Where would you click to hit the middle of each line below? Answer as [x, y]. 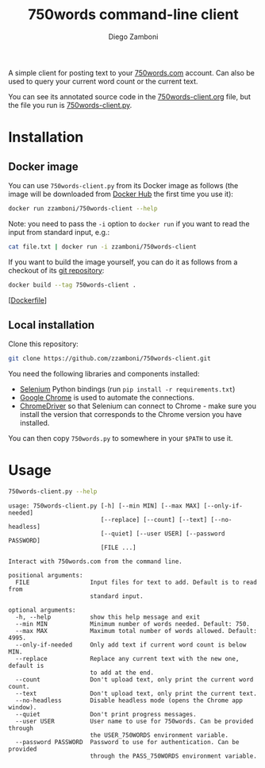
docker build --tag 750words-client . [72, 285]
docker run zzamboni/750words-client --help [83, 208]
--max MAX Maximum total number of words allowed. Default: [136, 631]
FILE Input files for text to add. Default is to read [136, 583]
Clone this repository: [44, 344]
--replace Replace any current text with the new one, [127, 659]
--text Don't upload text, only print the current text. [136, 694]
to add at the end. [122, 673]
